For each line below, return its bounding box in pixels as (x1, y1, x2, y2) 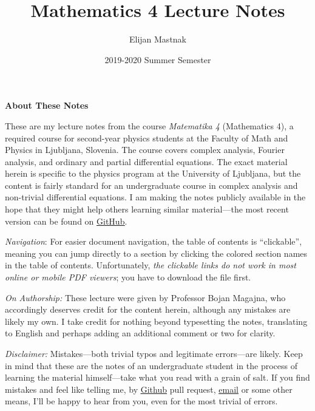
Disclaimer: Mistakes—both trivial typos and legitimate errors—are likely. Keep (5, 347, 303, 359)
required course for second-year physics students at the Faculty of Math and (5, 131, 288, 144)
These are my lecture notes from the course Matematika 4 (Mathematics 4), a (5, 119, 294, 132)
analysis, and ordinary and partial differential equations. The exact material (5, 155, 288, 168)
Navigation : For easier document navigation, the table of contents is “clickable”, (5, 235, 302, 248)
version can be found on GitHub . (5, 214, 127, 227)
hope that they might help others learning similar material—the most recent (5, 203, 289, 216)
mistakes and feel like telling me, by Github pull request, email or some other (5, 382, 293, 395)
